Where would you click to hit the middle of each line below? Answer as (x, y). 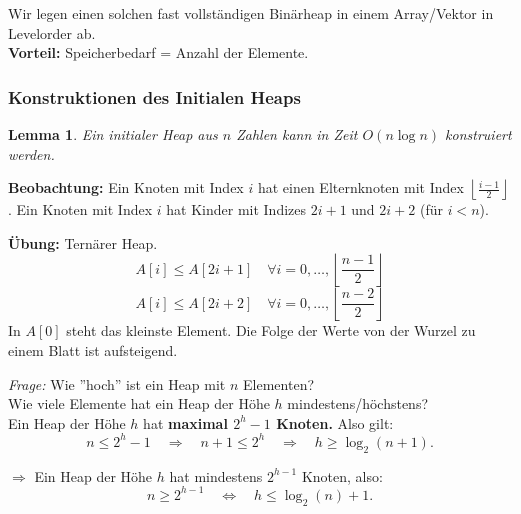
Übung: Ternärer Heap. (83, 242)
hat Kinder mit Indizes (236, 209)
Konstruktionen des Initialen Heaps (154, 96)
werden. (31, 153)
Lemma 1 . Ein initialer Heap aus (113, 134)
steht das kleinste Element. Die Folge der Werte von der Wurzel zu (271, 330)
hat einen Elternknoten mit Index (360, 187)
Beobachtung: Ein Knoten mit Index (126, 187)
